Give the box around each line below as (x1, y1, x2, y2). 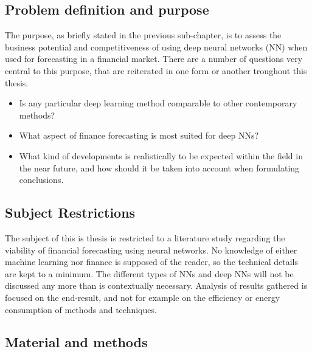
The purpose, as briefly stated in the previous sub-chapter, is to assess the (5, 29, 282, 41)
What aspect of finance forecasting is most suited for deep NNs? (19, 129, 259, 142)
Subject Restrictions (5, 203, 136, 222)
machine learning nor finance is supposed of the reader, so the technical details (5, 255, 298, 268)
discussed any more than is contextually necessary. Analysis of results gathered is (5, 279, 308, 292)
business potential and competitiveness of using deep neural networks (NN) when (5, 40, 308, 53)
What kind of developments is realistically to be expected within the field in (19, 149, 303, 162)
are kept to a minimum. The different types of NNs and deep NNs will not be (5, 267, 294, 280)
